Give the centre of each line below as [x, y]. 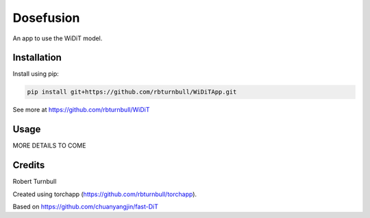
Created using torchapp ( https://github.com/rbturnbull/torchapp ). [105, 194]
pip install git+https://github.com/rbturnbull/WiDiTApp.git [132, 92]
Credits [29, 165]
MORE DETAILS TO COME [49, 146]
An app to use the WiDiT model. [58, 38]
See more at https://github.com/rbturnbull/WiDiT [81, 110]
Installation [37, 58]
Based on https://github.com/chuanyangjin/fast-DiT [86, 207]
